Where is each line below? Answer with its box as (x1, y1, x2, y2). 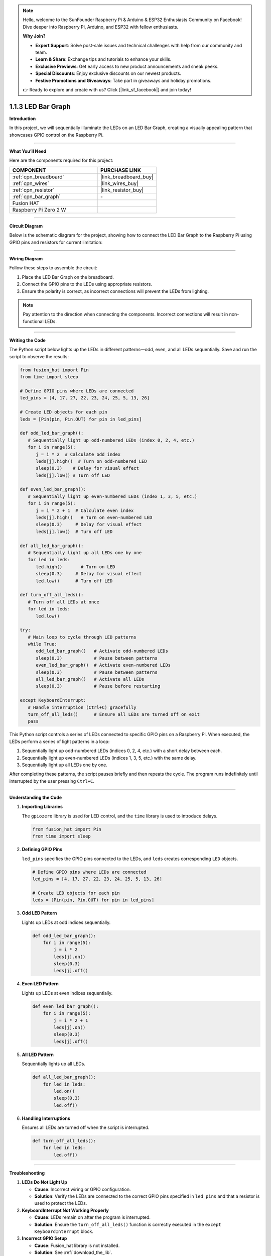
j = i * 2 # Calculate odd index (36, 451, 120, 457)
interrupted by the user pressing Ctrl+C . (9, 778, 95, 784)
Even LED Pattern (22, 981, 59, 987)
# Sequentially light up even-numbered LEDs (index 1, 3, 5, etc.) (28, 493, 198, 499)
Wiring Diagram (9, 255, 43, 261)
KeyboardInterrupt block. (34, 1228, 94, 1234)
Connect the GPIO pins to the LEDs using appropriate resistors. (22, 281, 153, 287)
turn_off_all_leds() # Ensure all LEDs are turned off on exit (28, 711, 200, 717)
